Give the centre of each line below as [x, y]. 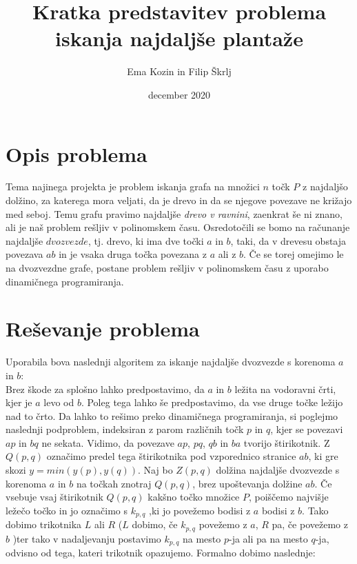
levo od [59, 402]
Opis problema [76, 153]
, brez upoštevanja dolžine [247, 483]
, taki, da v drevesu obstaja [288, 240]
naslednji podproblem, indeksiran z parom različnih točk [125, 429]
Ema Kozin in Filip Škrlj [179, 71]
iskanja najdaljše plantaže [179, 38]
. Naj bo [155, 470]
